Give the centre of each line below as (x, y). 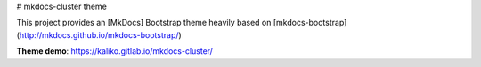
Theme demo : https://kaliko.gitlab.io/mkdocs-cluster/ (115, 51)
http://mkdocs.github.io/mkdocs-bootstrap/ (99, 34)
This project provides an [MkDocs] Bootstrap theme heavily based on (144, 23)
